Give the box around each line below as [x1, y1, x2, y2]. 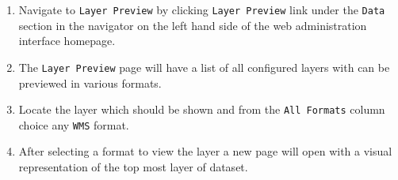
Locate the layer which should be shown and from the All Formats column [18, 101, 385, 118]
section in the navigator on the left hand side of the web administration [18, 17, 367, 33]
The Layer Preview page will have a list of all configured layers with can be [18, 58, 390, 75]
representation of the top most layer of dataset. [18, 159, 248, 174]
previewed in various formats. [18, 74, 162, 91]
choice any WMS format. [18, 116, 129, 133]
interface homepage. [18, 32, 116, 49]
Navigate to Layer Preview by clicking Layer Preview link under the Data [18, 2, 385, 17]
